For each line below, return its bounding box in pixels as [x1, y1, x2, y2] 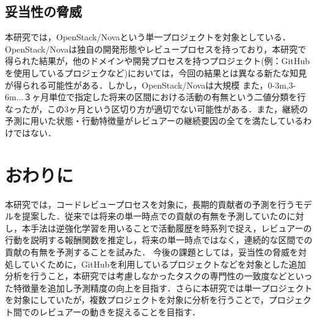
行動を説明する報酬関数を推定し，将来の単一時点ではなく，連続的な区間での [5, 233, 313, 246]
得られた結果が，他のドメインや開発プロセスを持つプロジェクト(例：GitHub [5, 54, 310, 67]
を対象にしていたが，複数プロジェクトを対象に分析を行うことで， [5, 293, 269, 306]
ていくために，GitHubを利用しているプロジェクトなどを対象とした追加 [21, 257, 306, 270]
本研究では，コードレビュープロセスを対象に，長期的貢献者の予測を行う [5, 197, 295, 210]
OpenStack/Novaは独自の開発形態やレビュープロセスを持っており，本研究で [5, 42, 307, 55]
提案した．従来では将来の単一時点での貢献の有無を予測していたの [21, 210, 287, 222]
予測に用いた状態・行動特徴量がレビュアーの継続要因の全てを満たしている [5, 114, 304, 127]
